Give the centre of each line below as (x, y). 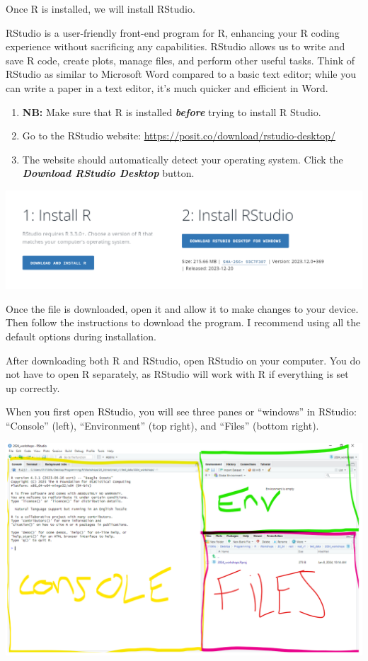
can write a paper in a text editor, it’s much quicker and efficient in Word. (167, 87)
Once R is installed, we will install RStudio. (100, 8)
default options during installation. (81, 336)
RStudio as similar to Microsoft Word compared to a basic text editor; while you (181, 74)
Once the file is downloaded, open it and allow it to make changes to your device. (182, 308)
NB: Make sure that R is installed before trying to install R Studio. (172, 111)
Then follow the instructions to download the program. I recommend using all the (183, 322)
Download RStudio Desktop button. (108, 173)
